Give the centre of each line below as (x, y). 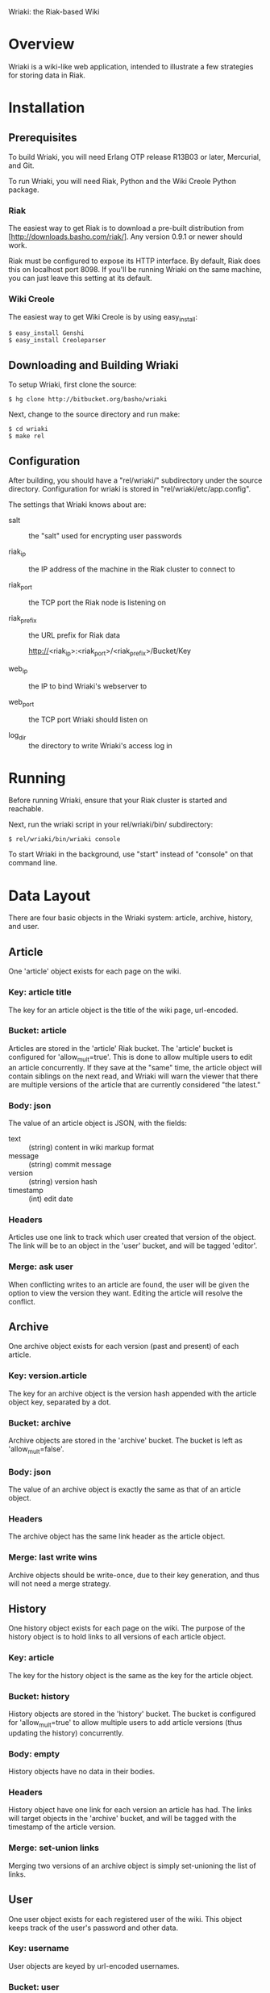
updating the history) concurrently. (66, 1733)
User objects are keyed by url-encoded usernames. (94, 1966)
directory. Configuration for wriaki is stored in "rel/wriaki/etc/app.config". (130, 488)
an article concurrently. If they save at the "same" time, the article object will (135, 1067)
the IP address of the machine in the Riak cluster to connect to (132, 569)
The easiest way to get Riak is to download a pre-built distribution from (126, 228)
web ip (18, 669)
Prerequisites (43, 138)
